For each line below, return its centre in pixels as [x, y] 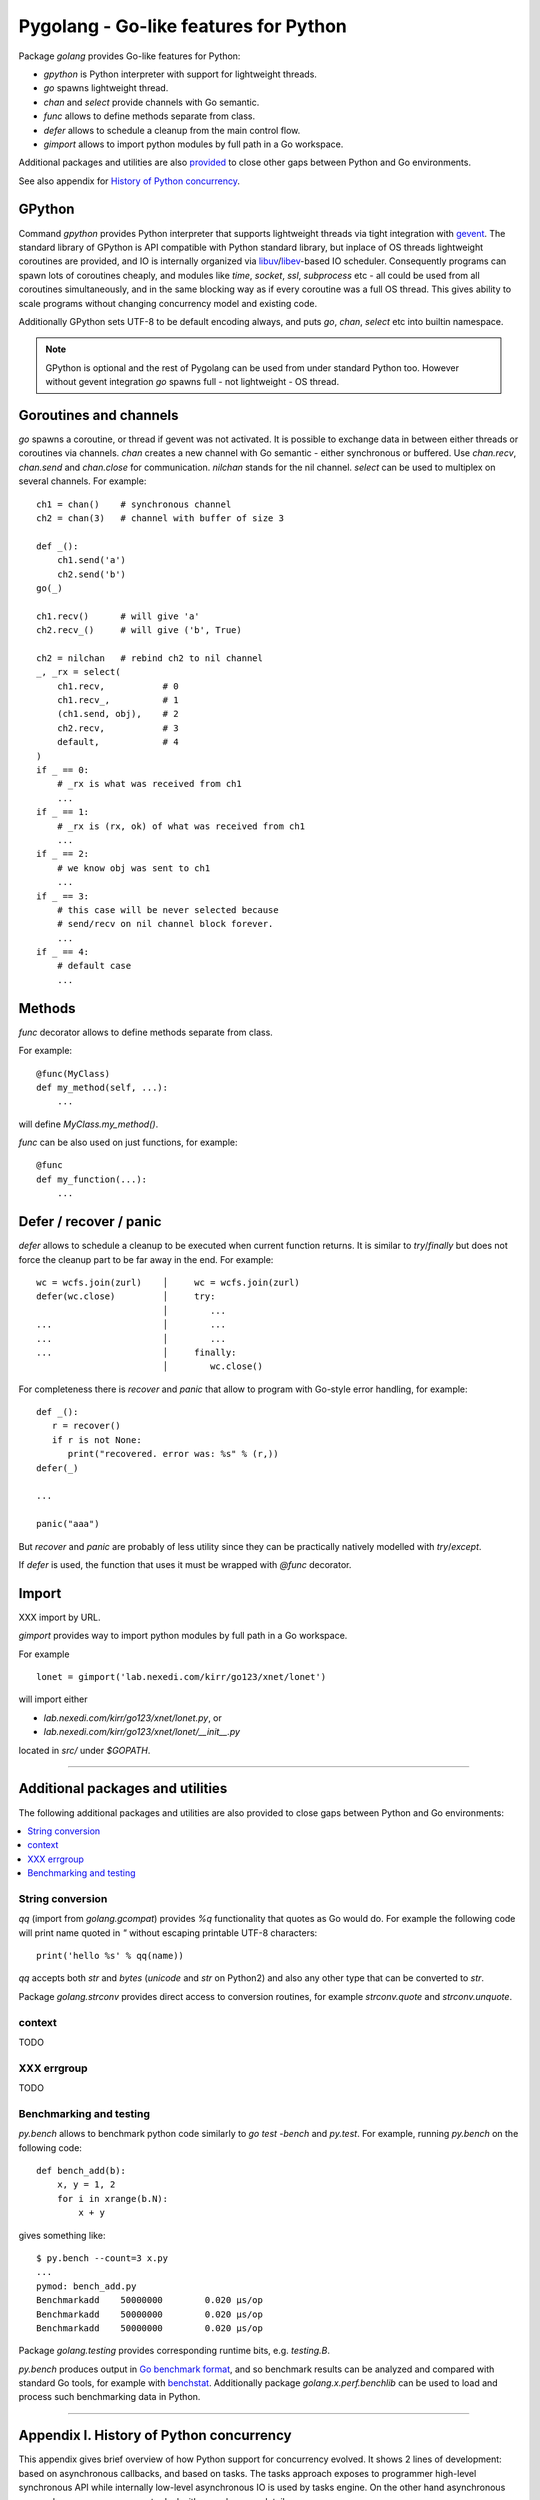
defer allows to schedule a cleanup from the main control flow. [172, 130]
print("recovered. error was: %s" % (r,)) [173, 1454]
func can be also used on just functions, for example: [128, 1142]
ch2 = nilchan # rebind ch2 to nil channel [150, 658]
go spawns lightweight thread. [106, 88]
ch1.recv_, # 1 [117, 700]
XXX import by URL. [59, 1617]
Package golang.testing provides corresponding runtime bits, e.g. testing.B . [174, 2351]
